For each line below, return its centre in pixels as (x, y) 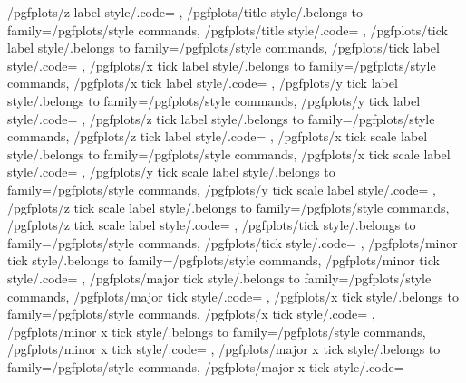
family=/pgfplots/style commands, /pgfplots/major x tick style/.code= (206, 366)
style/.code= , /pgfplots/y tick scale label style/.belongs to (171, 172)
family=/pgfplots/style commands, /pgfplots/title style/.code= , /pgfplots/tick (228, 29)
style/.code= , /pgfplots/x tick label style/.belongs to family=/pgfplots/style (222, 65)
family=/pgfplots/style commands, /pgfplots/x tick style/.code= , (191, 314)
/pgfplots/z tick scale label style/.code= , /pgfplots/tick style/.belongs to (212, 225)
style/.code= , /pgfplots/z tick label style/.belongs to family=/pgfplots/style (221, 118)
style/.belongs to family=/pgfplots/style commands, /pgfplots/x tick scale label (229, 153)
